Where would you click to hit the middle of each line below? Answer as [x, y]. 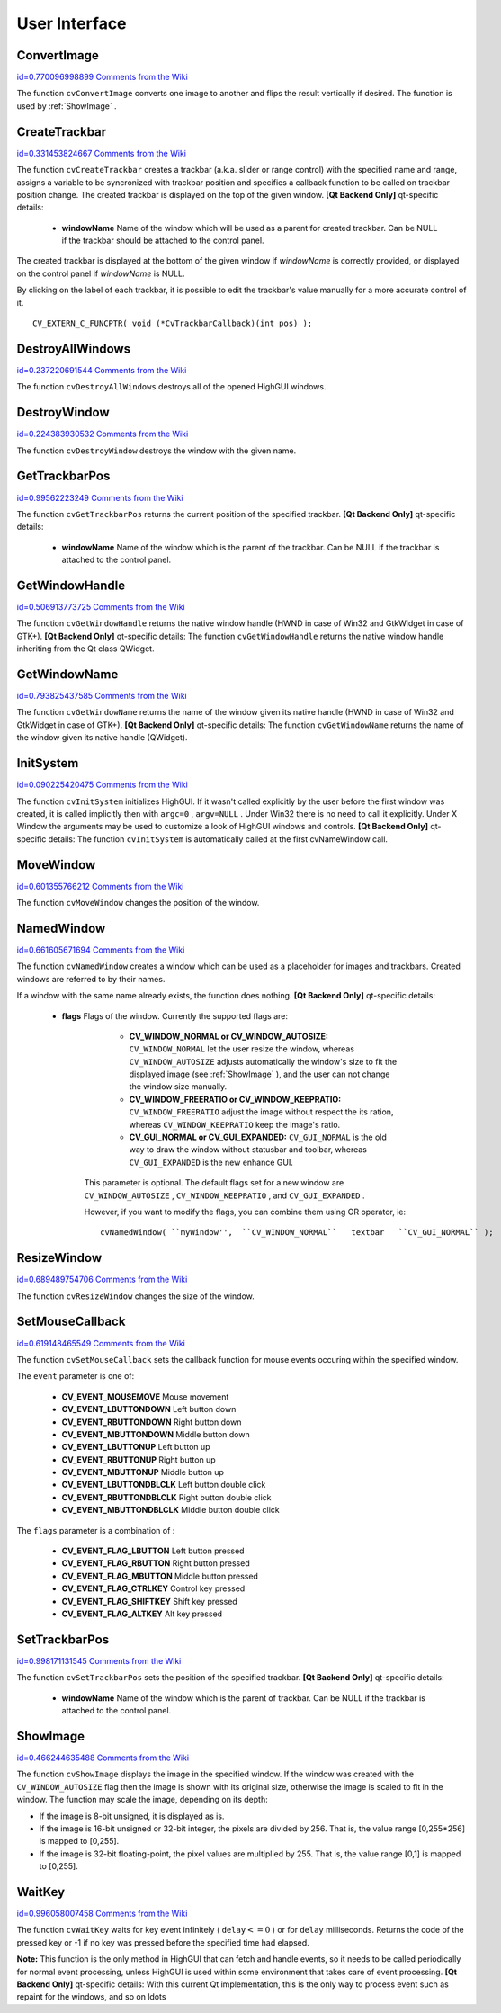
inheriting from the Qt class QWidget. [85, 649]
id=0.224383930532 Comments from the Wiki [103, 434]
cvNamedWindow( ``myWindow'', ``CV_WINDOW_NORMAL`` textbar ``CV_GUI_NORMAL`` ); [297, 1233]
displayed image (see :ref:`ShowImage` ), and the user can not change [259, 1074]
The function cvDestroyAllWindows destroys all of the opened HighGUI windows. [171, 387]
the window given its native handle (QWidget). [102, 738]
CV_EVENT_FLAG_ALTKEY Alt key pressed [142, 1614]
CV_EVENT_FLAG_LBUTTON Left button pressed [153, 1551]
